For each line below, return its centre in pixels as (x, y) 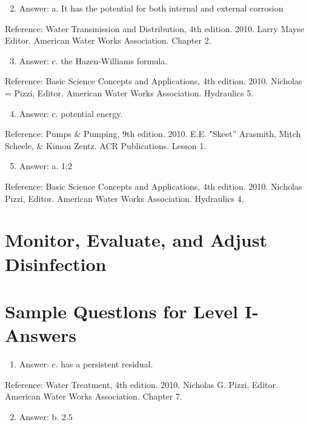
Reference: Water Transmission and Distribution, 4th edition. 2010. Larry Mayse (154, 28)
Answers (41, 335)
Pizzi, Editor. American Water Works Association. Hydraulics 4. (125, 198)
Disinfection (56, 263)
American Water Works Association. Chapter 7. (94, 396)
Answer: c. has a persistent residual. (86, 364)
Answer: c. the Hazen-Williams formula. (93, 60)
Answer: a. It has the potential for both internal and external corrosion (151, 8)
